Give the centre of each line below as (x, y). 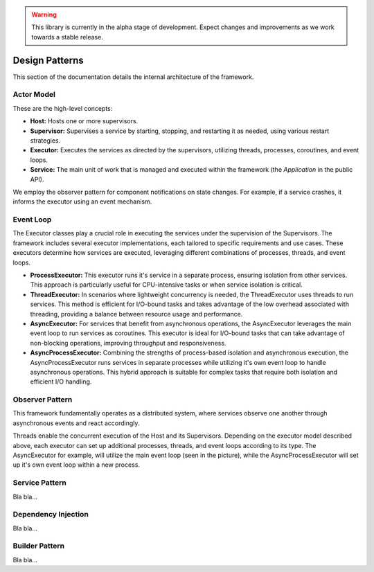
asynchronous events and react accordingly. (76, 423)
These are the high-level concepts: (63, 108)
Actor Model (34, 95)
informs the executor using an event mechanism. (82, 202)
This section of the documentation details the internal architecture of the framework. (133, 77)
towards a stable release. (67, 37)
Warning (44, 15)
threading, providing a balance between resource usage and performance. (136, 314)
